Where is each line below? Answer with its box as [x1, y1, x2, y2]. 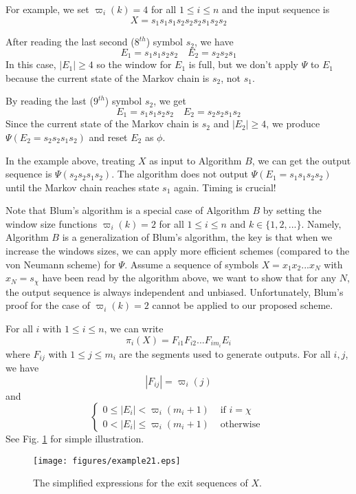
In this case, [5, 57, 56, 72]
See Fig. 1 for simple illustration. [5, 431, 144, 446]
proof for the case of [5, 298, 91, 312]
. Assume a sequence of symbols [124, 257, 258, 271]
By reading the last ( [5, 94, 93, 108]
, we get [153, 94, 186, 108]
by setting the [263, 203, 322, 217]
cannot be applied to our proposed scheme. [152, 298, 333, 312]
